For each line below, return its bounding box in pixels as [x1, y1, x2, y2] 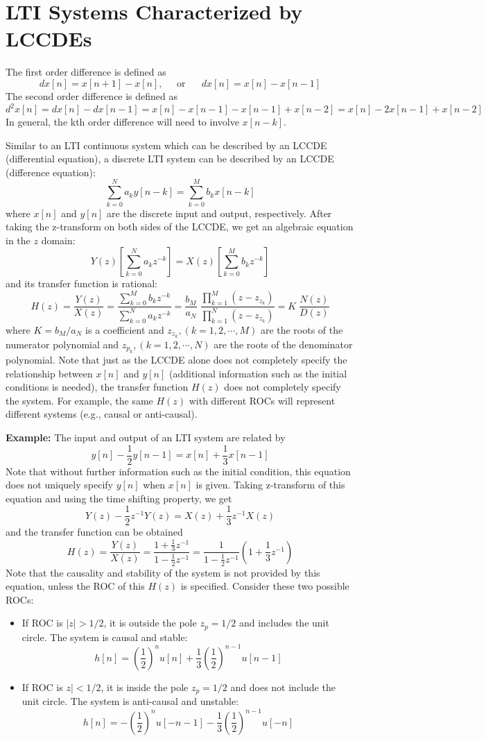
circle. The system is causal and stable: [21, 629, 188, 644]
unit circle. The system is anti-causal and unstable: [21, 694, 239, 708]
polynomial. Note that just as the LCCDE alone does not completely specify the [6, 352, 347, 367]
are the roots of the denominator [214, 337, 353, 351]
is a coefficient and [85, 322, 164, 337]
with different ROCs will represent [189, 393, 336, 407]
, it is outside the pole [103, 615, 197, 630]
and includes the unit [238, 615, 329, 630]
